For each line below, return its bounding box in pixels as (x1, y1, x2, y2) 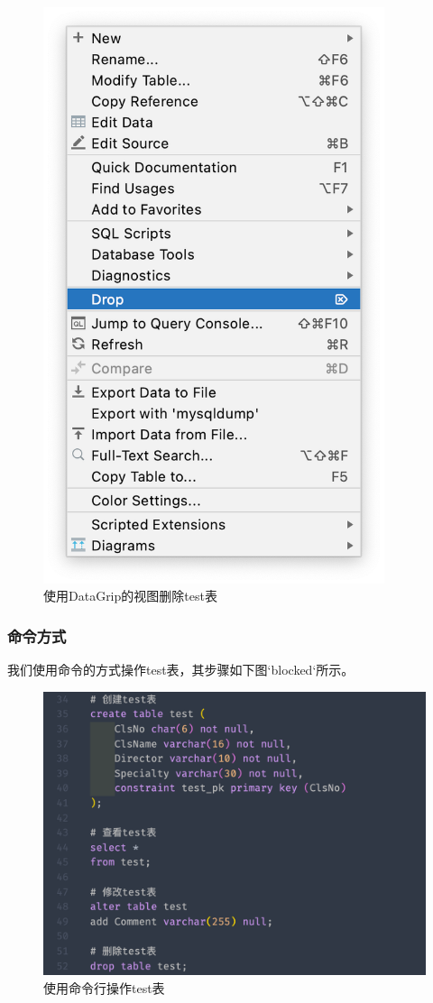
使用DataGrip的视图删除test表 (43, 586, 217, 605)
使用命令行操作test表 (43, 978, 165, 997)
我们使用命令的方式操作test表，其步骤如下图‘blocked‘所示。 (7, 660, 355, 679)
